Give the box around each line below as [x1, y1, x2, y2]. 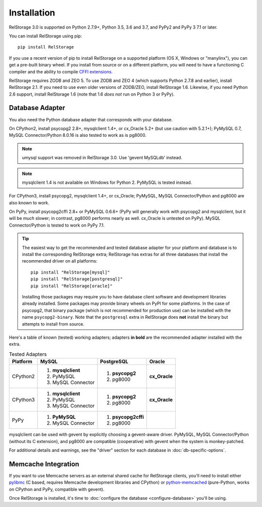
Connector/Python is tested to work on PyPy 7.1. [9, 222, 105, 228]
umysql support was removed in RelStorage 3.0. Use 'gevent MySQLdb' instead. [22, 155, 182, 161]
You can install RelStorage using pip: [9, 33, 82, 39]
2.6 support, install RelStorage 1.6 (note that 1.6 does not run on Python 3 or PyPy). [9, 91, 175, 97]
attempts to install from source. [22, 321, 84, 327]
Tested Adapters [9, 351, 47, 358]
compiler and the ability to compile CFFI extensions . [9, 68, 113, 75]
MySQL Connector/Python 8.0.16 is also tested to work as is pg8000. [9, 132, 147, 138]
